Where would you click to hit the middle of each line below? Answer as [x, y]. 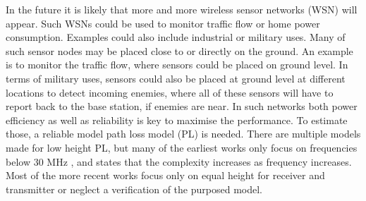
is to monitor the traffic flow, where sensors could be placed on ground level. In [177, 65]
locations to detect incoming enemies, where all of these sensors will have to [170, 92]
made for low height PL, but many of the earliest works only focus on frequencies [182, 147]
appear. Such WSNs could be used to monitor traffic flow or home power [163, 23]
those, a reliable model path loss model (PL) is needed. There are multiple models [183, 134]
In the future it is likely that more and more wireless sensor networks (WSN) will [182, 9]
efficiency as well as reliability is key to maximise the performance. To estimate [177, 120]
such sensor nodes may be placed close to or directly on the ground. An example [179, 50]
